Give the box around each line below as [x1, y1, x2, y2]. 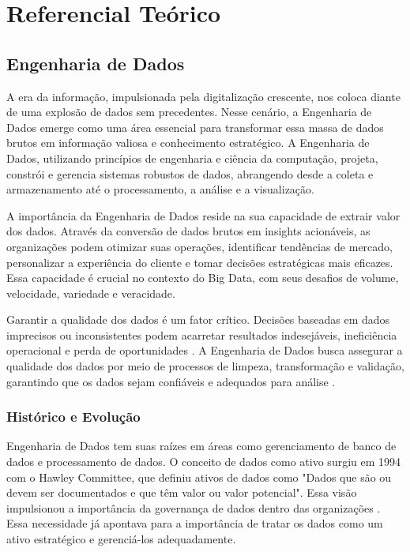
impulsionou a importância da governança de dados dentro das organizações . [6, 499, 381, 516]
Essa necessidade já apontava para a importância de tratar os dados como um [6, 515, 383, 531]
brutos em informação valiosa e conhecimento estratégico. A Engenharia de [6, 134, 370, 151]
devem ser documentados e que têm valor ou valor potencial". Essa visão [6, 484, 357, 501]
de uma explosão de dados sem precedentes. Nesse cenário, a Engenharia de [6, 103, 372, 120]
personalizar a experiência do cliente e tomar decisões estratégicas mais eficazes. [6, 253, 393, 270]
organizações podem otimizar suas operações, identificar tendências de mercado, [6, 238, 393, 254]
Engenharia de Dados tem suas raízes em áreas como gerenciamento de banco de [6, 437, 397, 454]
